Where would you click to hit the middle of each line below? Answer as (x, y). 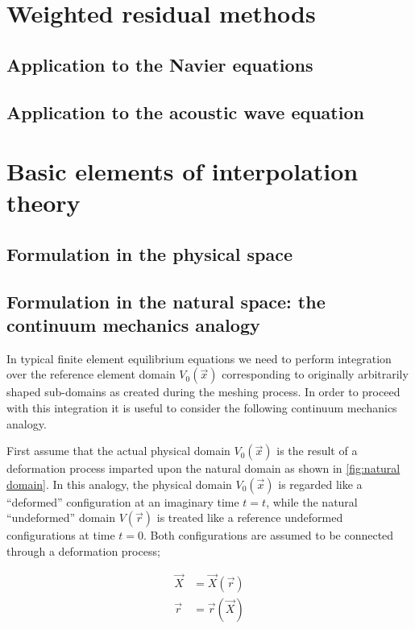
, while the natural (312, 501)
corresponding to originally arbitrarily (315, 374)
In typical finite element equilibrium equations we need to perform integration (199, 358)
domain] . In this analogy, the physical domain (119, 484)
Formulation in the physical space (150, 253)
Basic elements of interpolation (183, 171)
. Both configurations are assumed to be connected (269, 535)
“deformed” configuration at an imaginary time (123, 501)
